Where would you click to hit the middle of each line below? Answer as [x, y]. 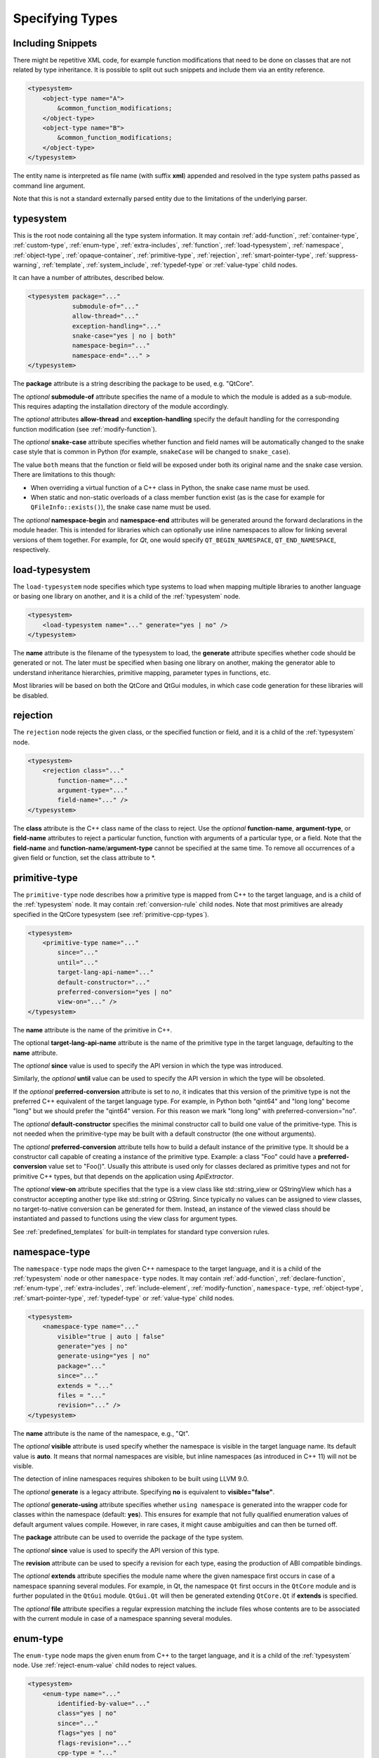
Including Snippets [55, 43]
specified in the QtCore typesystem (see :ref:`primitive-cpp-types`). [111, 914]
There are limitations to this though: [64, 475]
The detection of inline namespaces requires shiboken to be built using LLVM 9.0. [131, 1479]
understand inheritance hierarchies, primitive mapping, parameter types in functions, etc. [142, 672]
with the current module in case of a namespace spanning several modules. [123, 1618]
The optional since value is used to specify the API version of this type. [116, 1550]
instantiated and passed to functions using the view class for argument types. [125, 1219]
